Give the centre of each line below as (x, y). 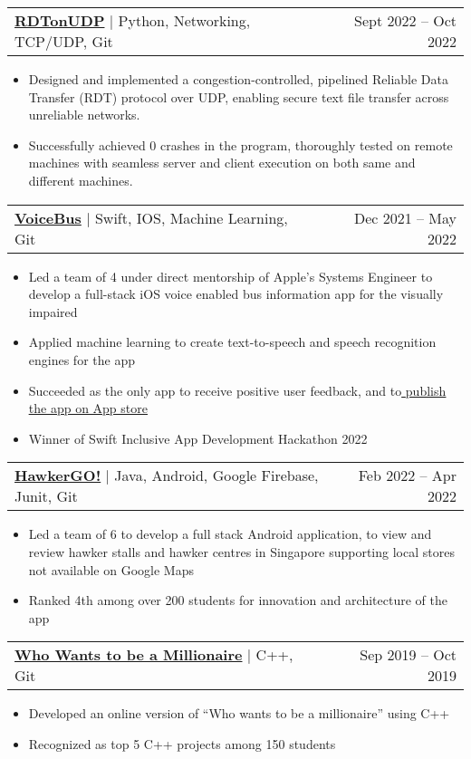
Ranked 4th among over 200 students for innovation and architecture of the (238, 600)
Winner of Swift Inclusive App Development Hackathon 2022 (198, 438)
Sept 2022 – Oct (405, 20)
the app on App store (88, 408)
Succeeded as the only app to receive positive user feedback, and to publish (237, 390)
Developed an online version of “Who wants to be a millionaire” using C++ (239, 713)
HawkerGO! (58, 476)
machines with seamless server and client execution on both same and (222, 163)
